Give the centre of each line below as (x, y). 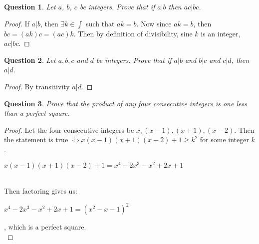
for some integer (224, 139)
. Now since (154, 23)
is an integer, (221, 33)
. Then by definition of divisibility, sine (133, 33)
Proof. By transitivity (37, 86)
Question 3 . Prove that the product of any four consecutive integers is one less (126, 103)
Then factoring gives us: (41, 191)
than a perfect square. (37, 113)
